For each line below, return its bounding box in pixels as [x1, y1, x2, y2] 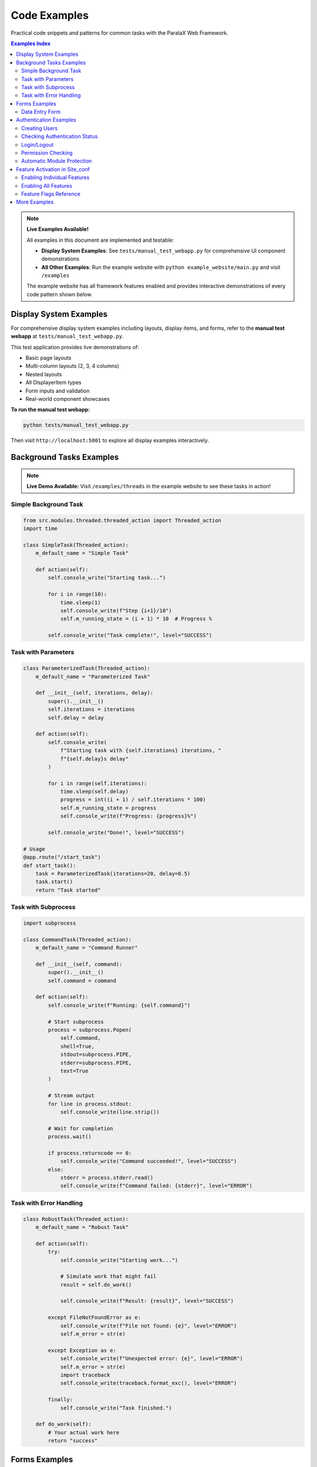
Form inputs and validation [25, 387, 90, 394]
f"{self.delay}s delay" [60, 755, 129, 762]
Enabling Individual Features [21, 174, 90, 181]
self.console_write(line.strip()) [60, 1108, 160, 1115]
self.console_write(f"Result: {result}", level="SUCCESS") [60, 1297, 234, 1304]
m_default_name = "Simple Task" [35, 550, 129, 557]
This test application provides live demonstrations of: [11, 343, 139, 350]
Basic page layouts [25, 354, 72, 361]
